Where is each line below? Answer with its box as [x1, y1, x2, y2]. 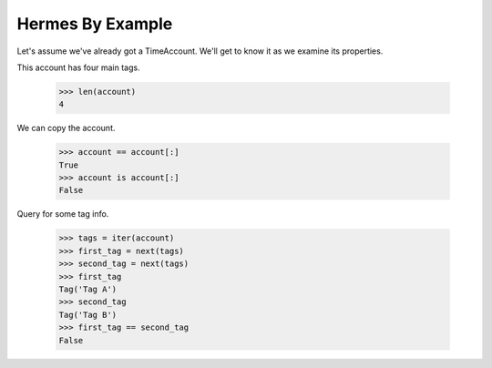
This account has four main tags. [16, 62, 140, 73]
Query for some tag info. [16, 209, 109, 220]
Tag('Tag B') [58, 310, 118, 320]
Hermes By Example [16, 14, 173, 34]
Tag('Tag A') [58, 283, 118, 294]
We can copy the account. [16, 123, 116, 134]
